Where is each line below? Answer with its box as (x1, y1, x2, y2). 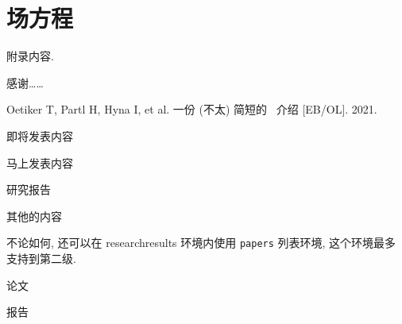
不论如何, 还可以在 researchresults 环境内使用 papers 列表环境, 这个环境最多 (6, 234, 396, 251)
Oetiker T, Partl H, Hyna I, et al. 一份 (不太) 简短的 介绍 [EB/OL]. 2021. (6, 101, 377, 118)
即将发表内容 (6, 127, 73, 144)
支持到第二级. (6, 249, 76, 266)
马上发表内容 (6, 154, 73, 171)
